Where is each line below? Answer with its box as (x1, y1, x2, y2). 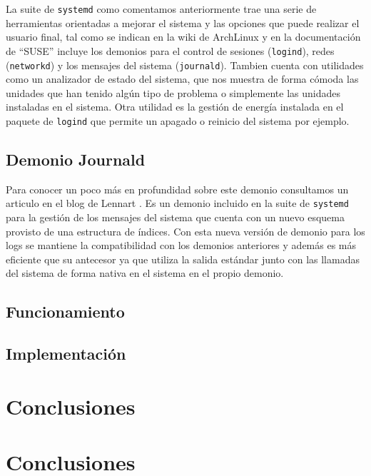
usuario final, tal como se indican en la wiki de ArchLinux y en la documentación (6, 29, 361, 44)
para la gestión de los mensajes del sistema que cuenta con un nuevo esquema (6, 210, 345, 225)
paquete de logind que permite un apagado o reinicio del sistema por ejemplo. (6, 113, 350, 128)
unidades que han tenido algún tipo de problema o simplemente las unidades (6, 85, 340, 100)
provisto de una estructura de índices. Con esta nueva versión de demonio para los (6, 223, 365, 238)
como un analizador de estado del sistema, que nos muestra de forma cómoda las (6, 71, 359, 86)
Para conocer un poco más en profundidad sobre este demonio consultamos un (6, 181, 349, 196)
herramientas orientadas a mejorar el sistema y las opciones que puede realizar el (6, 15, 360, 30)
